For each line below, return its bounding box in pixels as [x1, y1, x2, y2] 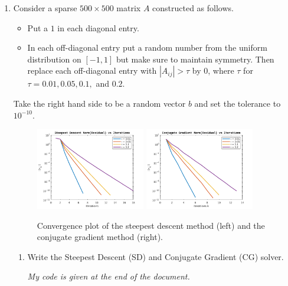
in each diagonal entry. [57, 21, 139, 34]
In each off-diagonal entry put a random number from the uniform [27, 41, 267, 54]
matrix [116, 2, 141, 14]
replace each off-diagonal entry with [27, 64, 157, 77]
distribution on [27, 52, 81, 65]
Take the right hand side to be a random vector [13, 97, 186, 109]
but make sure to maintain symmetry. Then [116, 52, 274, 65]
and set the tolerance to [194, 97, 281, 109]
